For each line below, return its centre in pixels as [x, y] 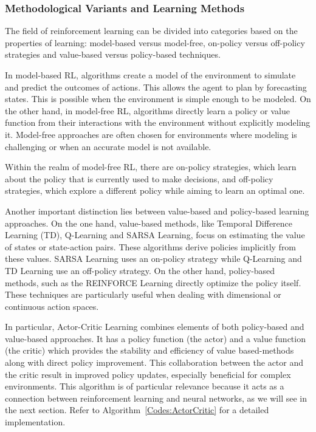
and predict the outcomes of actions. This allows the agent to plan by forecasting [156, 87]
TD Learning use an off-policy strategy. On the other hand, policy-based [140, 270]
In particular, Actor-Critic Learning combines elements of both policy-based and [155, 327]
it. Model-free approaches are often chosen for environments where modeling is [151, 134]
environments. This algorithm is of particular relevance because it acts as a [145, 386]
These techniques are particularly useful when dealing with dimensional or [143, 294]
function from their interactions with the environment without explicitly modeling [158, 122]
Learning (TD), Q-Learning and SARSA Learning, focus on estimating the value [155, 235]
